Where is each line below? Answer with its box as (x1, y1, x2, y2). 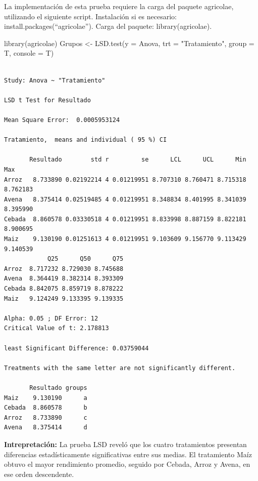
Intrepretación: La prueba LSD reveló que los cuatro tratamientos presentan (4, 438, 247, 449)
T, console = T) (4, 48, 54, 58)
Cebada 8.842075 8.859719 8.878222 (4, 285, 124, 293)
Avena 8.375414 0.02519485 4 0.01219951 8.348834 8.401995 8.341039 (4, 195, 246, 203)
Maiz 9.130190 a (4, 394, 87, 402)
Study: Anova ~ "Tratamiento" (4, 76, 106, 84)
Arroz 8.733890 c (4, 414, 87, 421)
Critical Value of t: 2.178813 (4, 325, 109, 332)
